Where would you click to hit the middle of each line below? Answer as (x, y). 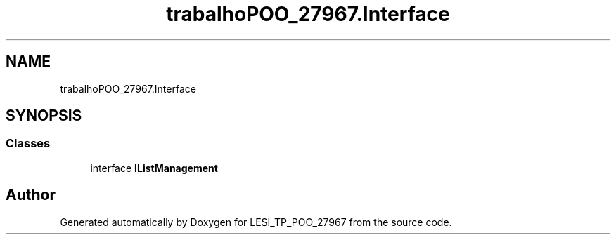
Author (31, 195)
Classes (28, 144)
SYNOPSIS (44, 116)
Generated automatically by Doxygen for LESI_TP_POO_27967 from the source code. (256, 222)
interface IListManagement (154, 168)
